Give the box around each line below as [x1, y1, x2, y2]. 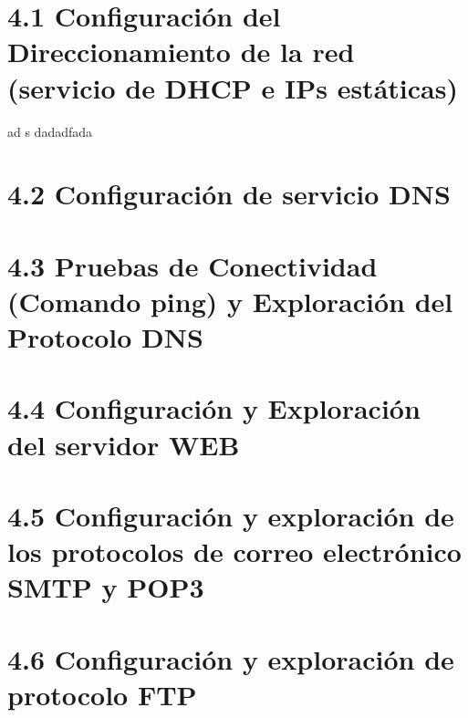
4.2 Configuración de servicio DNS [7, 175, 451, 213]
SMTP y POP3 [7, 568, 204, 606]
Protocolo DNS [7, 318, 203, 356]
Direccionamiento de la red [7, 33, 355, 70]
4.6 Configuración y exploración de [7, 640, 454, 677]
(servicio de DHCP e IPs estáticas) [7, 68, 458, 106]
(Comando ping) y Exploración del [7, 282, 453, 319]
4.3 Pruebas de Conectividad [7, 246, 378, 284]
